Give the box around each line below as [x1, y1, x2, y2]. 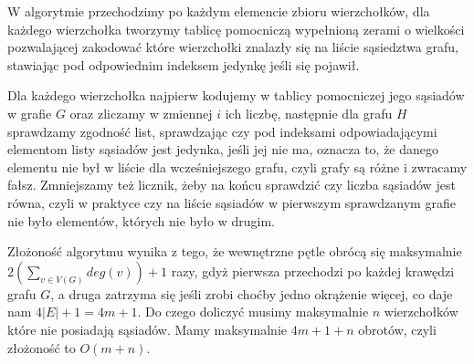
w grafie [7, 103, 52, 122]
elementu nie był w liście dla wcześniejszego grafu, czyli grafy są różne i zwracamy [7, 157, 468, 176]
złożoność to [7, 338, 76, 357]
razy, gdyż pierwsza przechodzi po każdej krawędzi [171, 261, 455, 280]
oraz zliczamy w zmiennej [69, 103, 213, 122]
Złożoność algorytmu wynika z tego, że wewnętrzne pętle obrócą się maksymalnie [7, 242, 462, 261]
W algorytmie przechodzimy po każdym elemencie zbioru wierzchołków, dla [7, 2, 430, 20]
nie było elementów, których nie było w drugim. [7, 211, 275, 230]
